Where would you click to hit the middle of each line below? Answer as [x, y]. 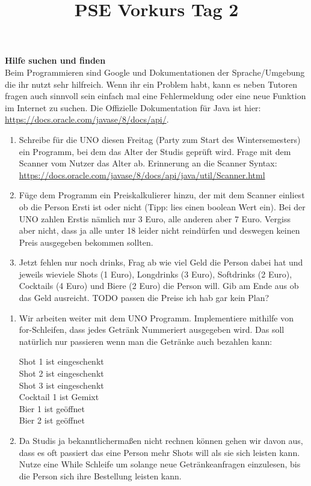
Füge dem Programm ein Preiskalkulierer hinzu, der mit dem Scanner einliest [162, 195]
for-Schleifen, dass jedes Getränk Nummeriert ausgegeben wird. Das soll [152, 330]
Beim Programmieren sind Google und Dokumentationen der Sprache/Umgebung [155, 72]
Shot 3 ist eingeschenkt [61, 385]
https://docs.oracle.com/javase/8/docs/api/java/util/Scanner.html [142, 175]
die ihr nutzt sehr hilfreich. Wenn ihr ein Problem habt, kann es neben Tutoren [151, 84]
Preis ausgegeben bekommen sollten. [86, 242]
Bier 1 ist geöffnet [52, 408]
